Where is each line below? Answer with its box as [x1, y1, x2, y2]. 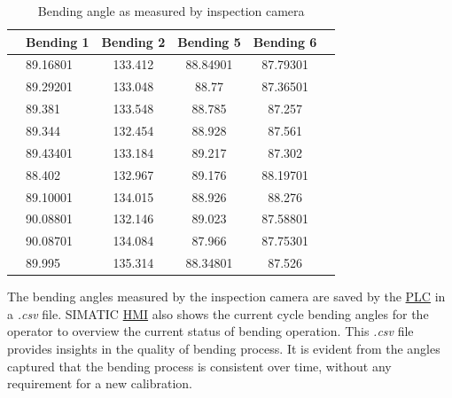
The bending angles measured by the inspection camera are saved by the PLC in [7, 287, 446, 306]
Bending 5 [177, 32, 241, 51]
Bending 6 [253, 32, 317, 51]
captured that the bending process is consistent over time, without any [7, 356, 392, 375]
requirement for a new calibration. [7, 374, 193, 393]
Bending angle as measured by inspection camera [37, 2, 305, 20]
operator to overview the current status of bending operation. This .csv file [7, 322, 414, 340]
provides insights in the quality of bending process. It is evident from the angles [7, 339, 440, 357]
